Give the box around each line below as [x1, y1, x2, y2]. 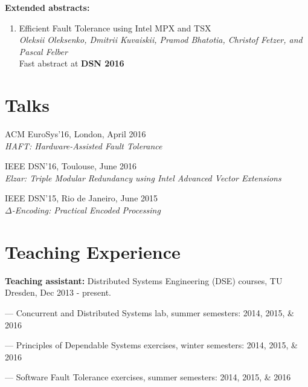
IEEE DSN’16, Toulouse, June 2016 [5, 160, 137, 172]
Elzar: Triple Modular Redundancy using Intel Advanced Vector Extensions [5, 171, 281, 184]
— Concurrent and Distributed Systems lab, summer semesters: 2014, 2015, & [5, 306, 294, 319]
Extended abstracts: [5, 1, 90, 13]
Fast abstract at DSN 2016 [19, 57, 124, 70]
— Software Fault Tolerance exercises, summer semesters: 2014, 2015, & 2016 [5, 371, 291, 383]
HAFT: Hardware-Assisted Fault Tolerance [5, 139, 162, 152]
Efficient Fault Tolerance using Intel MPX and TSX [19, 21, 211, 34]
